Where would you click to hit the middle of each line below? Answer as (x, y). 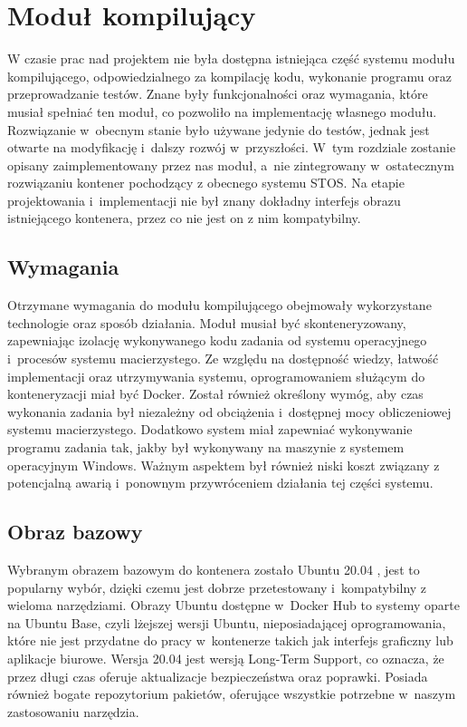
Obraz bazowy (75, 532)
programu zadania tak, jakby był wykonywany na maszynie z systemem (206, 447)
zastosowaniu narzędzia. (73, 711)
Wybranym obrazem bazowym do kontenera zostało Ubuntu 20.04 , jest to (214, 569)
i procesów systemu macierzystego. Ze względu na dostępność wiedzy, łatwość (223, 359)
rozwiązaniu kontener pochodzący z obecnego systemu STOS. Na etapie (206, 183)
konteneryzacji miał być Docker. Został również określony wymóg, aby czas (215, 394)
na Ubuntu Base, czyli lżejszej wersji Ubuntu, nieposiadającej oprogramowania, (227, 622)
